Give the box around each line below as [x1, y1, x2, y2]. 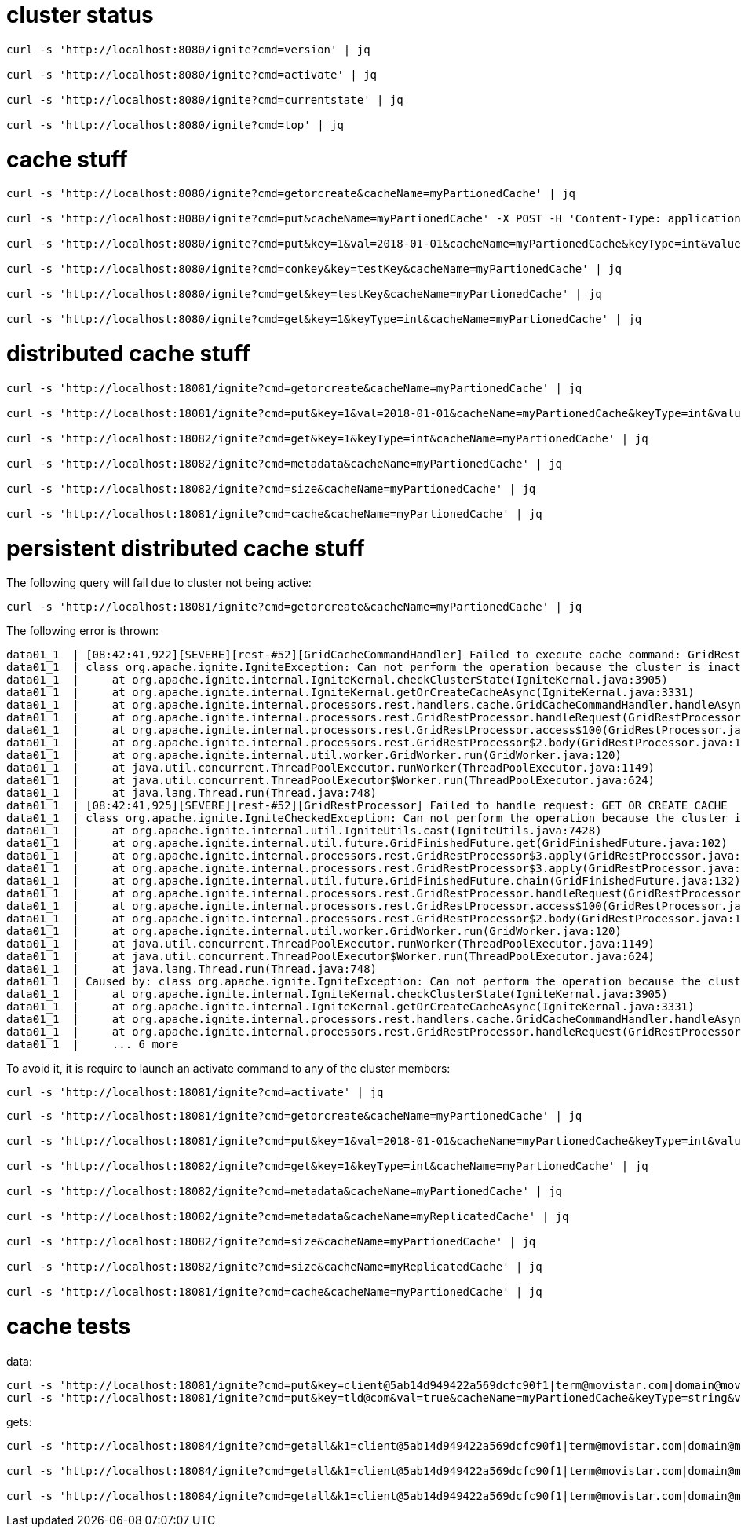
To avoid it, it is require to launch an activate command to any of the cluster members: [6, 1062, 451, 1076]
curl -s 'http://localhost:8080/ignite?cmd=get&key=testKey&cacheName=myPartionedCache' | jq [6, 288, 602, 301]
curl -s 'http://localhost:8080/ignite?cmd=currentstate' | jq [6, 93, 403, 106]
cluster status [6, 2, 154, 28]
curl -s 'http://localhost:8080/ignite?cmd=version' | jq [6, 42, 370, 56]
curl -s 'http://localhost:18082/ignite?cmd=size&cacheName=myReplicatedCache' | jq [6, 1260, 542, 1274]
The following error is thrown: [6, 624, 159, 638]
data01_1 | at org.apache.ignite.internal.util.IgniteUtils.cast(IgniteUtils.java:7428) [6, 824, 602, 838]
